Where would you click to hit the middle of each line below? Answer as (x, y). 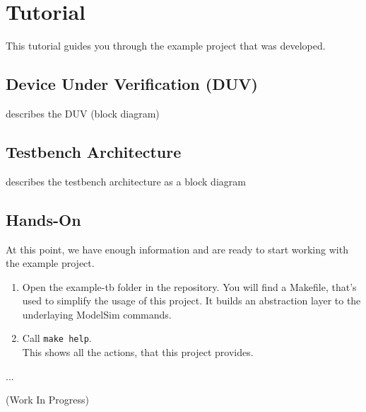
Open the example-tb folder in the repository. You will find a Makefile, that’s (189, 286)
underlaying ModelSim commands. (97, 314)
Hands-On (43, 219)
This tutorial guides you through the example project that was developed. (166, 46)
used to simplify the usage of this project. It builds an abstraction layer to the (191, 301)
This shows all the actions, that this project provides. (138, 352)
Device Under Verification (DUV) (132, 84)
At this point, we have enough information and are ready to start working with (177, 249)
